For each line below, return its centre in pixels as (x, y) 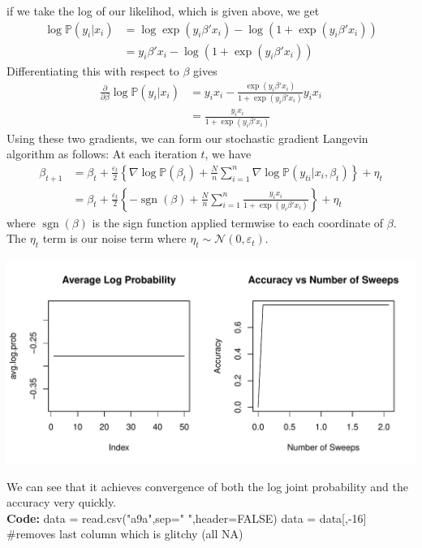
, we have (228, 154)
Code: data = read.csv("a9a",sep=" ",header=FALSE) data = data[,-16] (187, 518)
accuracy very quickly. (62, 502)
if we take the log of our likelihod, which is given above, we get (163, 11)
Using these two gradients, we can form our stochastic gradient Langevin (187, 138)
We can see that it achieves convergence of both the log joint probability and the (207, 486)
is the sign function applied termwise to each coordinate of (238, 222)
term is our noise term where (114, 238)
